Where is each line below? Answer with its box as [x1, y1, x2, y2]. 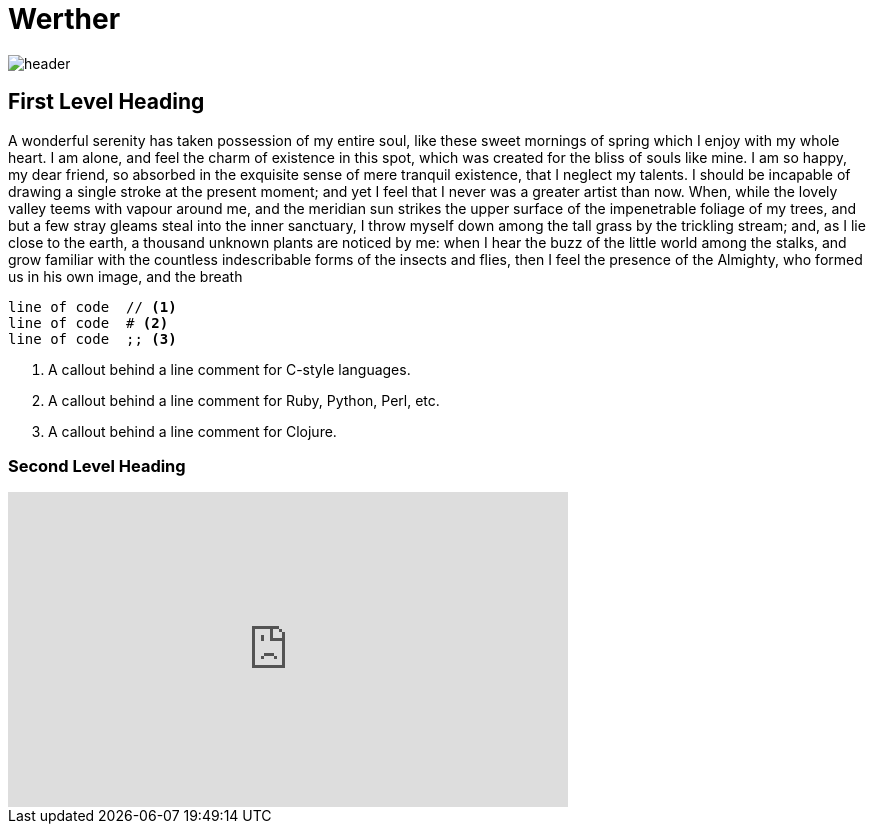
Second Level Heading [8, 455, 186, 476]
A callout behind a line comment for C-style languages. [48, 360, 411, 378]
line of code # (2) [8, 314, 169, 331]
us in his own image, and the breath [8, 267, 243, 285]
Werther [8, 2, 121, 36]
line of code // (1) [8, 298, 177, 315]
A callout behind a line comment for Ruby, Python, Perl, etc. [48, 391, 440, 409]
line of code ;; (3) [8, 330, 177, 347]
